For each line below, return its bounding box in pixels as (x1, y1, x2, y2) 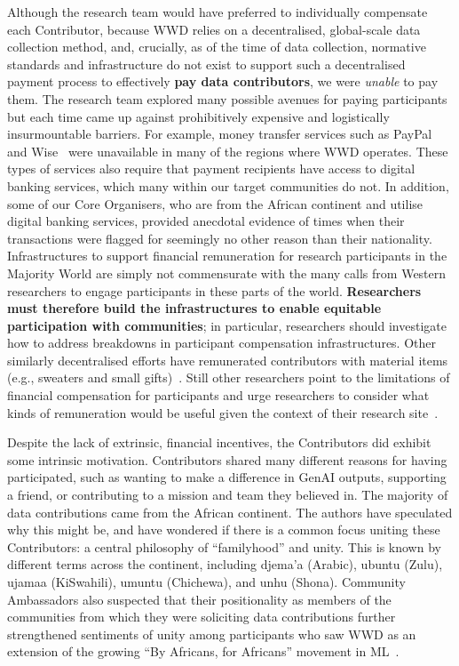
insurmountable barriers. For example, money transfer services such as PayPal (7, 124, 432, 143)
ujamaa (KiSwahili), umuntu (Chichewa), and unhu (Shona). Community (7, 573, 406, 590)
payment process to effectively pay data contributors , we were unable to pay (7, 72, 439, 91)
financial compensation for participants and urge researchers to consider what (7, 386, 430, 405)
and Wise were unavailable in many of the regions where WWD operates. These (7, 141, 448, 160)
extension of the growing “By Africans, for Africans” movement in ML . (7, 642, 400, 661)
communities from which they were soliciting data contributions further (7, 607, 396, 626)
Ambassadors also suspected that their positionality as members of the (7, 590, 392, 608)
